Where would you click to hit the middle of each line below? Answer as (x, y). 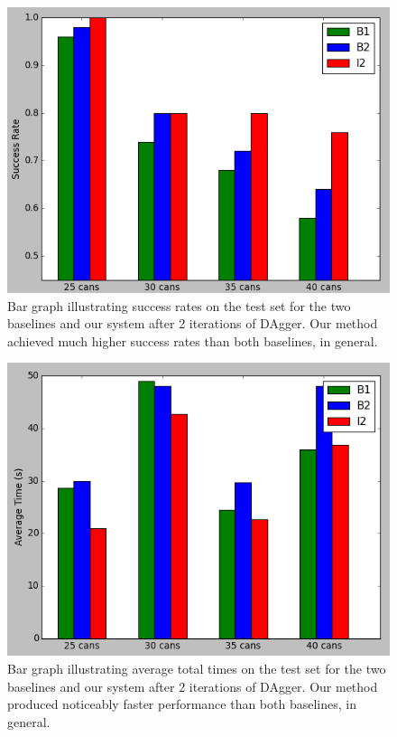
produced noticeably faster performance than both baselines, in (182, 704)
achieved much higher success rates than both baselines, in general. (193, 340)
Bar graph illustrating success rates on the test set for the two (179, 305)
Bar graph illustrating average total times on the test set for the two (197, 668)
